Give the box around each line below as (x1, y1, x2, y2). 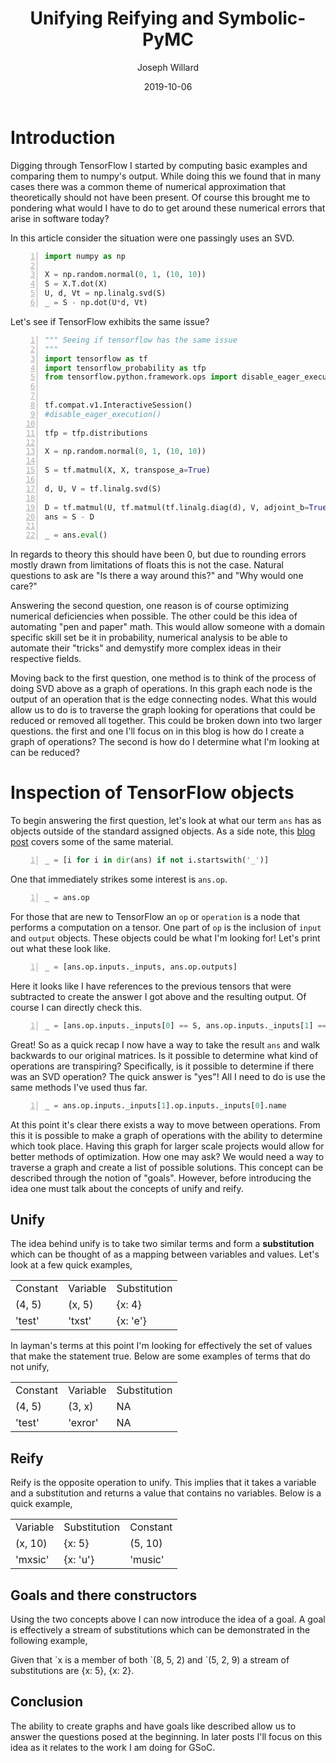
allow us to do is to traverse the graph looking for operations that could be (10, 704, 316, 716)
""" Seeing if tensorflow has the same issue (44, 335, 238, 345)
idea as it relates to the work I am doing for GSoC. (10, 1741, 216, 1753)
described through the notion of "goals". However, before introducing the (10, 1172, 312, 1184)
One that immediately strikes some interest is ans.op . (10, 873, 228, 885)
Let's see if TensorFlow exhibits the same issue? (10, 315, 210, 327)
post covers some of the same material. (10, 836, 174, 848)
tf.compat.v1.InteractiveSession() (44, 400, 193, 411)
